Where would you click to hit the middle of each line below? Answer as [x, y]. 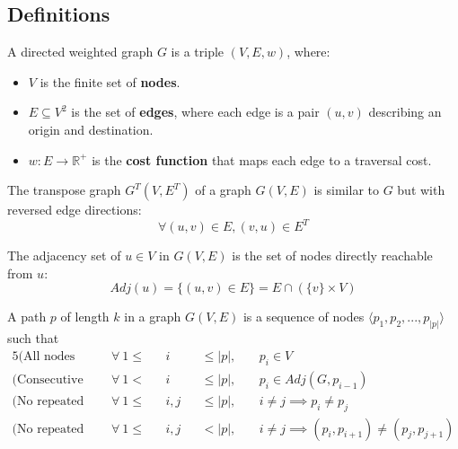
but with [421, 190]
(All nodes [47, 356]
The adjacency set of [64, 255]
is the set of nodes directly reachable [332, 255]
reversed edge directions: [75, 210]
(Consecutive [48, 379]
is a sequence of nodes [304, 317]
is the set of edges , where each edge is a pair [195, 112]
